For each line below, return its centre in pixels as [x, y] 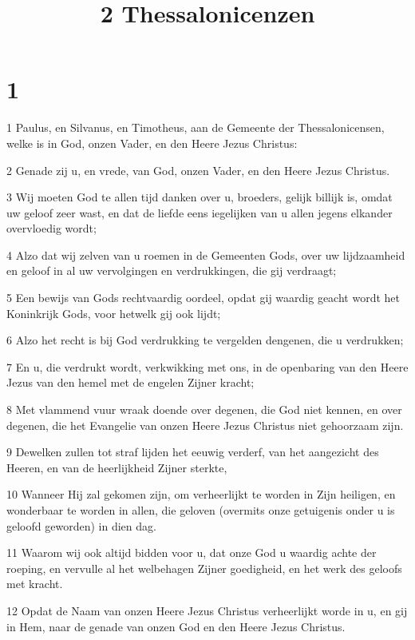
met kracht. [35, 584]
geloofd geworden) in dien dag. [81, 525]
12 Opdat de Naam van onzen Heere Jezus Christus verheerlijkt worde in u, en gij [207, 610]
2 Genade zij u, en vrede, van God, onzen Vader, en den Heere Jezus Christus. [198, 170]
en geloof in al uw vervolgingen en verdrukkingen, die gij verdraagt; [172, 270]
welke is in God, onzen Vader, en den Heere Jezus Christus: [152, 143]
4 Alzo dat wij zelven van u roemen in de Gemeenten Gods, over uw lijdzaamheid [206, 254]
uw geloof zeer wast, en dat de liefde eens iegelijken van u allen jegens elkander [200, 212]
